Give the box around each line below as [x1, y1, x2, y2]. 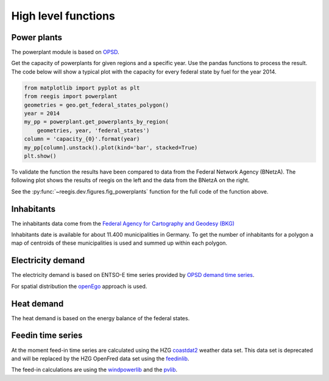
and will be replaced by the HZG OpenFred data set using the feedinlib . [11, 355, 189, 362]
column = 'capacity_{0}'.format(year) [24, 136, 140, 142]
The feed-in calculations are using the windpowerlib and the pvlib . [11, 366, 178, 374]
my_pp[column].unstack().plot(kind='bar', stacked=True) [24, 144, 198, 151]
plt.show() [24, 152, 57, 159]
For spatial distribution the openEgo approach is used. [11, 282, 147, 290]
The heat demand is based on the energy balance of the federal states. [11, 314, 190, 322]
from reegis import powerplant [24, 93, 118, 100]
